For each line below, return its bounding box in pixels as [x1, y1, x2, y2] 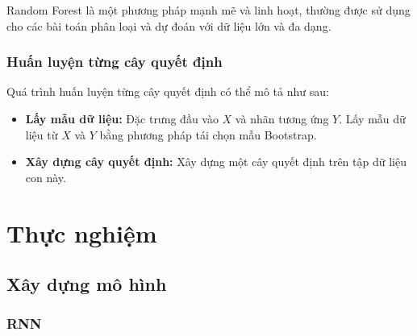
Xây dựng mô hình [6, 272, 167, 297]
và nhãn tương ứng [235, 110, 329, 127]
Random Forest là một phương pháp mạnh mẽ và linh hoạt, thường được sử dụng [6, 2, 411, 18]
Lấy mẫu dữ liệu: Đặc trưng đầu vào [25, 110, 219, 127]
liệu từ [25, 126, 58, 143]
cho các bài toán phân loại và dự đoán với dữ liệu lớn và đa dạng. [6, 17, 332, 34]
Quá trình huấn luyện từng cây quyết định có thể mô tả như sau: [6, 83, 329, 100]
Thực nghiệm [6, 216, 157, 249]
